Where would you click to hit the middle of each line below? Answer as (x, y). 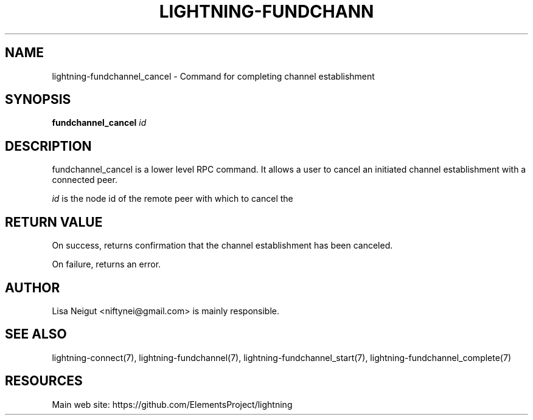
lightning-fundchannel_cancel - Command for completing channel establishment (213, 76)
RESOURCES (44, 381)
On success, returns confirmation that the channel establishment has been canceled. (222, 246)
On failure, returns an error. (106, 264)
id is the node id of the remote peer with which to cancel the (172, 199)
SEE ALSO (36, 334)
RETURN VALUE (54, 222)
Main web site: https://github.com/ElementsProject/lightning (172, 404)
